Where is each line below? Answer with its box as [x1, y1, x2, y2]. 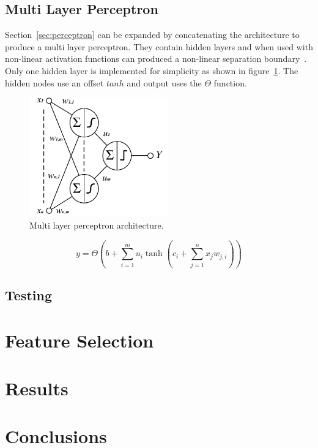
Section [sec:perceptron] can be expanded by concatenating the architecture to [5, 28, 300, 41]
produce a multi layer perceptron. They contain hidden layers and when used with [5, 40, 313, 53]
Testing [5, 286, 52, 305]
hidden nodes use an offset [5, 76, 104, 89]
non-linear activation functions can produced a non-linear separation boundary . [5, 52, 307, 65]
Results [5, 376, 68, 401]
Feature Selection [5, 327, 154, 352]
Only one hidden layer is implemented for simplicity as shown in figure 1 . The [5, 64, 298, 77]
